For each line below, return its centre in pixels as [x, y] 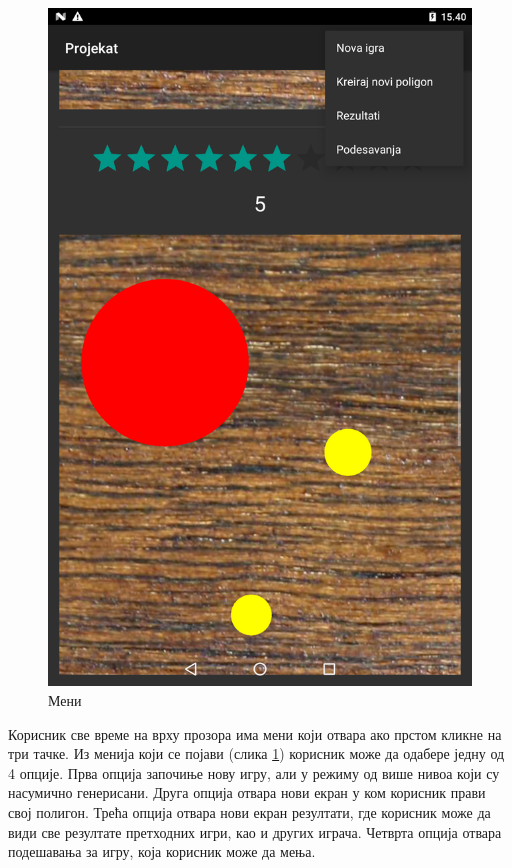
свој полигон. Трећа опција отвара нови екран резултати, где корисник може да [249, 811]
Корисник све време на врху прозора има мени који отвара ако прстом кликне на [255, 733]
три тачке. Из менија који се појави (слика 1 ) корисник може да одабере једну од [256, 753]
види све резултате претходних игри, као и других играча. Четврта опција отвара [255, 831]
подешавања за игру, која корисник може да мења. [162, 851]
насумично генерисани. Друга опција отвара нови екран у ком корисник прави [247, 792]
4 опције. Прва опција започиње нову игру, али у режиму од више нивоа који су [254, 772]
